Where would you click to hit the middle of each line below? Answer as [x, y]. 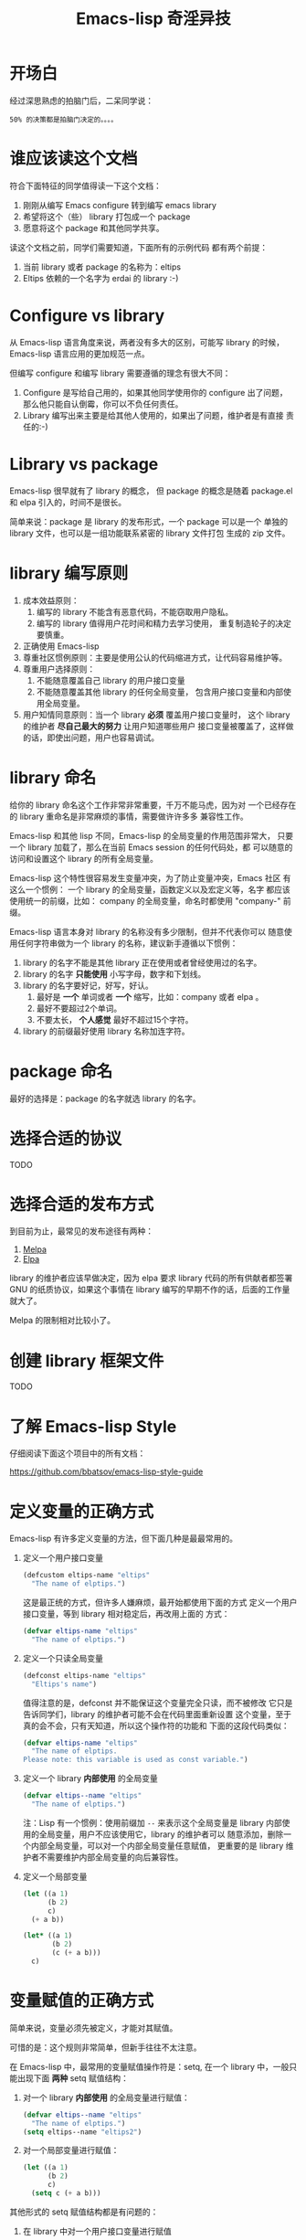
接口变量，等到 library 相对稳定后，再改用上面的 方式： [126, 1614]
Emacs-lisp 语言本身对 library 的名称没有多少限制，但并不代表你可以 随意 [147, 931]
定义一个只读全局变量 [63, 1658]
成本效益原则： [51, 600]
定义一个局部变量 [55, 1876]
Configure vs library [87, 316]
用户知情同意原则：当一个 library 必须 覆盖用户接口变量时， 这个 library [156, 715]
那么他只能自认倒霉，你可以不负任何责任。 [103, 404]
